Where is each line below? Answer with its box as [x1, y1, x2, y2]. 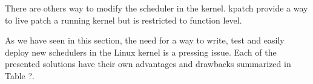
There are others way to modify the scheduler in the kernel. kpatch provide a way [5, 2, 308, 14]
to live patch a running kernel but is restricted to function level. [5, 13, 242, 26]
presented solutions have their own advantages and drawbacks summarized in [5, 57, 291, 70]
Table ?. [5, 69, 35, 82]
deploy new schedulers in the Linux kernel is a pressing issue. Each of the [5, 45, 277, 58]
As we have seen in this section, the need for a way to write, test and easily [5, 34, 285, 47]
